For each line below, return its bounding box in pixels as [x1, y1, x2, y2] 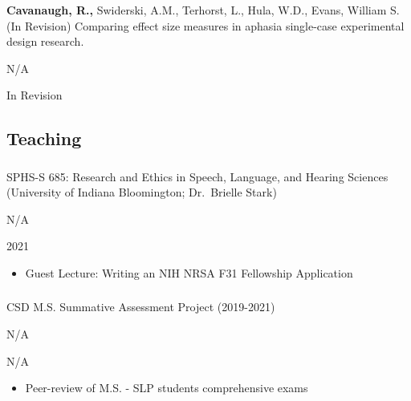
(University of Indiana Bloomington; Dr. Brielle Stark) [6, 184, 277, 200]
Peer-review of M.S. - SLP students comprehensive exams [25, 379, 308, 396]
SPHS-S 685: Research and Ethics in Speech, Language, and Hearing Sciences [6, 168, 389, 184]
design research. [6, 33, 84, 50]
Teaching [6, 126, 82, 151]
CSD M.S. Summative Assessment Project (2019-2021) [6, 298, 275, 315]
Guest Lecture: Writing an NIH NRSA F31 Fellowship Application [25, 264, 353, 281]
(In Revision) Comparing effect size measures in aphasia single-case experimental [6, 17, 405, 34]
